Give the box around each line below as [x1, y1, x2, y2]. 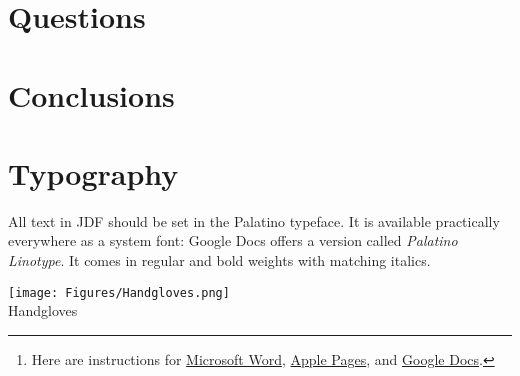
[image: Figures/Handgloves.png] [8, 285, 230, 300]
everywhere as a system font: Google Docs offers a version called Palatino [8, 230, 458, 251]
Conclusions [8, 74, 175, 115]
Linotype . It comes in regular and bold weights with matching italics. [8, 250, 431, 271]
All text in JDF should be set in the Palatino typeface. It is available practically [8, 210, 500, 231]
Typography [8, 152, 179, 193]
